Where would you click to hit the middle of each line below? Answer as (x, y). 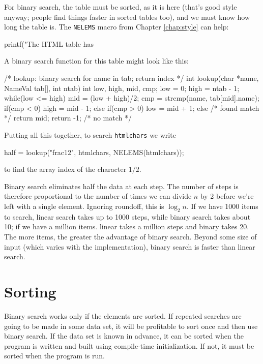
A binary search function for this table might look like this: (96, 61)
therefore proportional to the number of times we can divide (98, 196)
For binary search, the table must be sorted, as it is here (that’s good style (121, 7)
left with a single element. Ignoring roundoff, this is (84, 206)
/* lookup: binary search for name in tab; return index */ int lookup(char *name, (131, 78)
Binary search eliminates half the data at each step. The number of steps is (121, 186)
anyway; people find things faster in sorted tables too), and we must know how (127, 17)
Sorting (30, 291)
